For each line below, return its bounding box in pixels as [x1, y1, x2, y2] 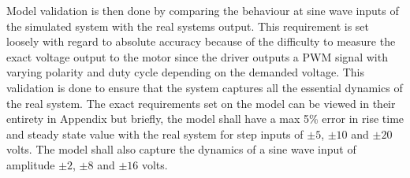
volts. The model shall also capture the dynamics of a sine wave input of [6, 141, 356, 158]
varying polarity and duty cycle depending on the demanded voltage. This [6, 64, 365, 80]
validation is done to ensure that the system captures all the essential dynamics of [6, 79, 403, 95]
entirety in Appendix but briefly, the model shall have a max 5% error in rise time [6, 110, 404, 127]
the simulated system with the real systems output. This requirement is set [6, 17, 370, 34]
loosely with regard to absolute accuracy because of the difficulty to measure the [6, 33, 396, 50]
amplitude [6, 156, 55, 172]
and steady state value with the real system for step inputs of [6, 125, 304, 142]
